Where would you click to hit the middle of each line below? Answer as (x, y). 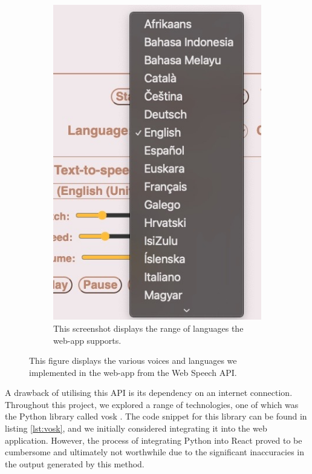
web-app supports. (87, 340)
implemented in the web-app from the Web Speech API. (133, 372)
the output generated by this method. (75, 463)
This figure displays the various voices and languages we (133, 360)
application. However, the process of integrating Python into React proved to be (154, 440)
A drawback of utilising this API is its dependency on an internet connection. (149, 393)
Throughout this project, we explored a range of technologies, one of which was (152, 404)
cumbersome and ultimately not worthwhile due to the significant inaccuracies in (155, 452)
